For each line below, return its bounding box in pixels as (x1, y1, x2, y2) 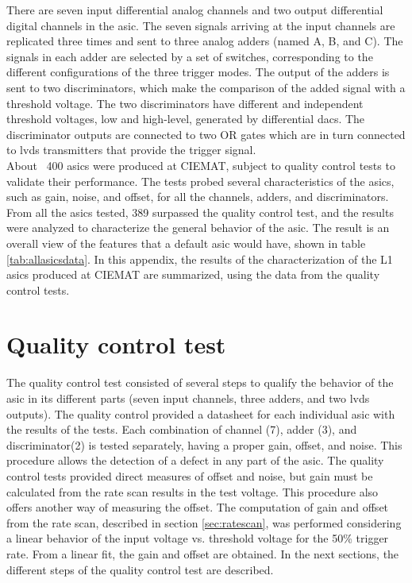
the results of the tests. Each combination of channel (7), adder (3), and (6, 421, 357, 438)
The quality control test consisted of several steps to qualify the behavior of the (6, 374, 394, 391)
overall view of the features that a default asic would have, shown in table (6, 234, 366, 251)
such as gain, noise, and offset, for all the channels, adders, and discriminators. (6, 188, 389, 205)
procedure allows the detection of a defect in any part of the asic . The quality (6, 452, 384, 469)
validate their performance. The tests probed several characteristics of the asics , (6, 172, 395, 189)
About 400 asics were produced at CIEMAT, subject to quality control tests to (6, 156, 395, 173)
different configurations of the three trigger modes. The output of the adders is (6, 64, 390, 80)
